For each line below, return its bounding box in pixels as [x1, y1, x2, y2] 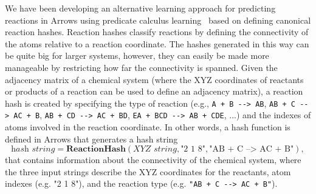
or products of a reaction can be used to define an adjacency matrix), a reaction [5, 85, 303, 98]
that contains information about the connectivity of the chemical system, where [5, 153, 301, 166]
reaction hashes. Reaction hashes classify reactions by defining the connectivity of [5, 25, 309, 38]
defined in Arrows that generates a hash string [5, 132, 178, 145]
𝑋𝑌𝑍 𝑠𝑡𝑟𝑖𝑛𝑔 [133, 145, 177, 154]
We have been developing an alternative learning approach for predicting [5, 2, 276, 14]
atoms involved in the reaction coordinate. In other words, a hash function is [5, 121, 290, 133]
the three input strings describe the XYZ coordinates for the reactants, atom [5, 165, 291, 178]
